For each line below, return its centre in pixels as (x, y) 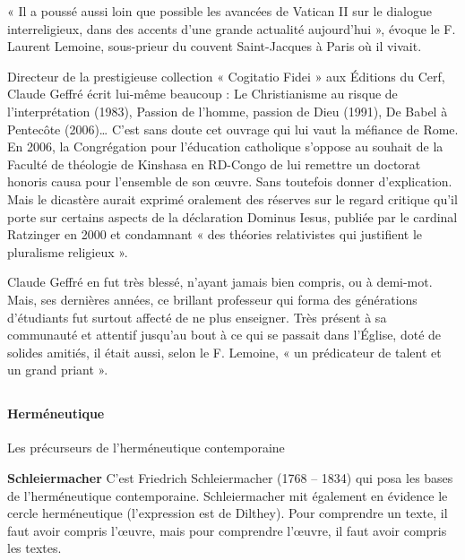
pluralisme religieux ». (68, 251)
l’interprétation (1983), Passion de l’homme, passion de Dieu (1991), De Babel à (228, 111)
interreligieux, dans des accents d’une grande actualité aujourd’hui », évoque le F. (232, 28)
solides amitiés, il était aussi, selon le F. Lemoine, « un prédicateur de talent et (224, 352)
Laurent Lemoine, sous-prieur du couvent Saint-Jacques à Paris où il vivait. (215, 46)
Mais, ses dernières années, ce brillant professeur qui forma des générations (212, 299)
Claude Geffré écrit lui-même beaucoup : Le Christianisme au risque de (202, 94)
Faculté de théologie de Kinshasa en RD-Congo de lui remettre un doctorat (214, 164)
